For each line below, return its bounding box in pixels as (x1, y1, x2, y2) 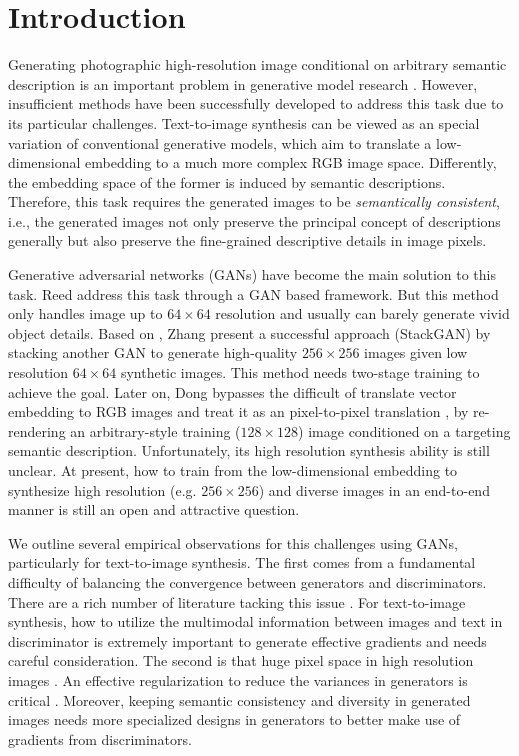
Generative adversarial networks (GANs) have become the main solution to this (8, 264, 496, 285)
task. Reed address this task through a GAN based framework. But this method (8, 283, 499, 304)
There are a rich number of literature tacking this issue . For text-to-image (8, 591, 466, 612)
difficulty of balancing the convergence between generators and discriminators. (8, 571, 487, 592)
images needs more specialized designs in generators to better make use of (8, 709, 461, 730)
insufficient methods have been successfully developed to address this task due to (8, 93, 504, 114)
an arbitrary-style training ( (70, 420, 241, 441)
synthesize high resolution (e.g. (8, 479, 197, 500)
